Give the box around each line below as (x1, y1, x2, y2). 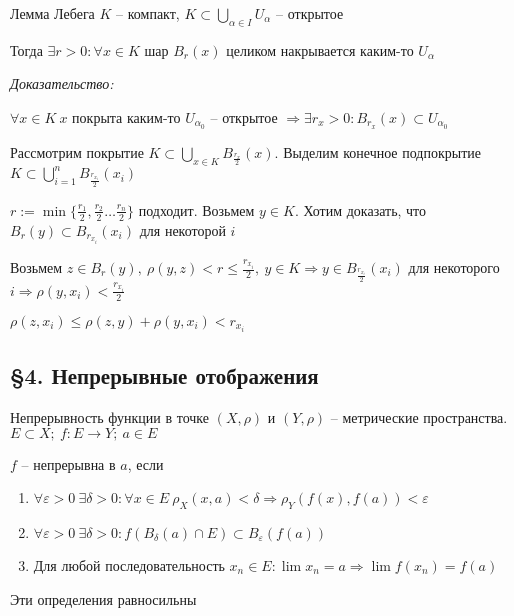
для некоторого (408, 257, 500, 278)
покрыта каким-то (72, 106, 181, 127)
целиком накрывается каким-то (226, 39, 414, 60)
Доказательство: (10, 73, 114, 94)
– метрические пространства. (330, 407, 508, 428)
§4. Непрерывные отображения (10, 360, 319, 391)
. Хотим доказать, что (294, 199, 427, 220)
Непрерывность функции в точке (10, 407, 209, 428)
